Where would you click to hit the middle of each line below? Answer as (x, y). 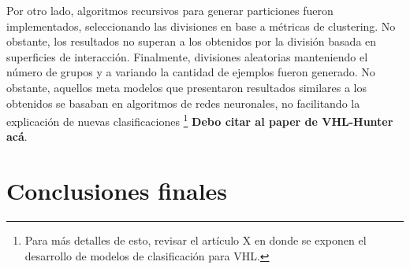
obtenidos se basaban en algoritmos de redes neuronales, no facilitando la (183, 103)
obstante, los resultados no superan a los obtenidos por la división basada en (192, 41)
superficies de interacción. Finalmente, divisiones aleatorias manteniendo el (187, 56)
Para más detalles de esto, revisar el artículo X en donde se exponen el (196, 240)
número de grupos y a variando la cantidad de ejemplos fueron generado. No (191, 72)
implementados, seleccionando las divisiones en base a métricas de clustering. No (201, 26)
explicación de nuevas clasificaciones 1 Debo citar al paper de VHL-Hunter (200, 120)
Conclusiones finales (117, 191)
